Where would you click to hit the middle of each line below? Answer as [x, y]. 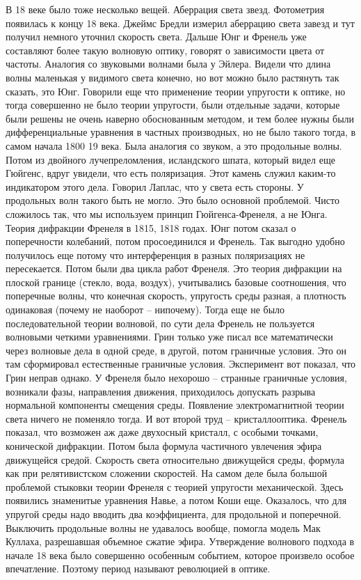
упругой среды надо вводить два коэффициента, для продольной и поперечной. [174, 514]
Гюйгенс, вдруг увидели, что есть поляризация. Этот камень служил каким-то [171, 173]
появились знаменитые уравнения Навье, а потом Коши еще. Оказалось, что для [176, 500]
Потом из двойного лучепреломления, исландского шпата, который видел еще [170, 159]
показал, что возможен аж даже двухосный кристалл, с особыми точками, [162, 432]
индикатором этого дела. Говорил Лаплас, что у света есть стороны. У [155, 186]
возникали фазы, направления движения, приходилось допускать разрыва [161, 391]
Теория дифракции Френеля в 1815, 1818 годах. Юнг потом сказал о [151, 227]
